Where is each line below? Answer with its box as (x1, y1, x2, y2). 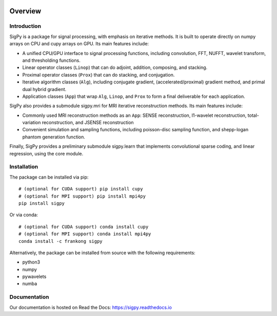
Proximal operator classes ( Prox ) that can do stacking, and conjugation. (22, 72, 175, 78)
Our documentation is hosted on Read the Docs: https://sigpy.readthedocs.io (9, 304, 172, 310)
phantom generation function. (22, 134, 86, 140)
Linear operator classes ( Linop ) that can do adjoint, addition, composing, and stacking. (22, 64, 208, 71)
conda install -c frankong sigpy (18, 238, 103, 244)
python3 (22, 259, 41, 265)
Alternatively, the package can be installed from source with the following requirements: (9, 250, 196, 256)
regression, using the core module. (9, 150, 84, 156)
